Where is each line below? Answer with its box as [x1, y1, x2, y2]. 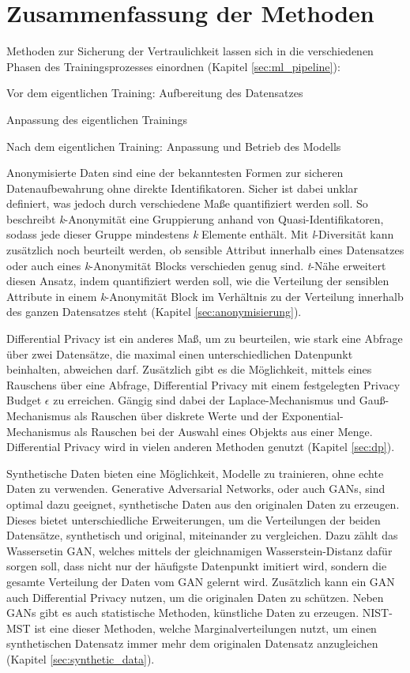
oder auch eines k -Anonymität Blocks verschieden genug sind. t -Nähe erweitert [6, 257, 386, 273]
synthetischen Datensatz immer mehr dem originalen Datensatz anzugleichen [6, 635, 378, 652]
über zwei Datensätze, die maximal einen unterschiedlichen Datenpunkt [6, 345, 353, 362]
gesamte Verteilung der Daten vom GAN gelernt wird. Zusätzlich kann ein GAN [6, 573, 395, 589]
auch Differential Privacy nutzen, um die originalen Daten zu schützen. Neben [6, 588, 384, 605]
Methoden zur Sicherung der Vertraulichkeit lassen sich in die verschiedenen [6, 43, 374, 59]
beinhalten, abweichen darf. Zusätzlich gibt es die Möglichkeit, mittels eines [6, 361, 372, 378]
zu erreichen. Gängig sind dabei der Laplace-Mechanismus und [53, 392, 356, 408]
